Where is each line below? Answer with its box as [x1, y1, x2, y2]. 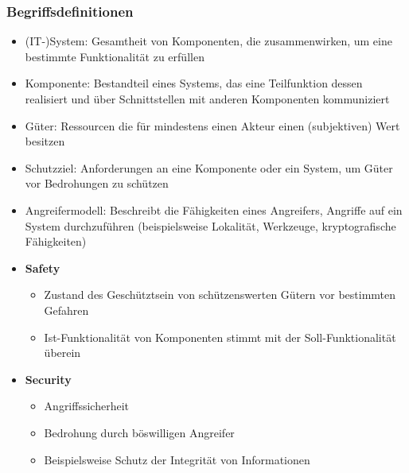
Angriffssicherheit [44, 397, 129, 414]
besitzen [25, 133, 65, 149]
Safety [25, 259, 60, 276]
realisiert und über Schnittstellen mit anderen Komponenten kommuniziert [25, 91, 390, 107]
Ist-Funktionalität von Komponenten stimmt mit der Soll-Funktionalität [44, 328, 396, 345]
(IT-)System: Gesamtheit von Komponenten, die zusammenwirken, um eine [25, 33, 392, 49]
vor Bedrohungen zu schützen [25, 175, 169, 192]
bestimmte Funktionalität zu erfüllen [25, 48, 204, 64]
